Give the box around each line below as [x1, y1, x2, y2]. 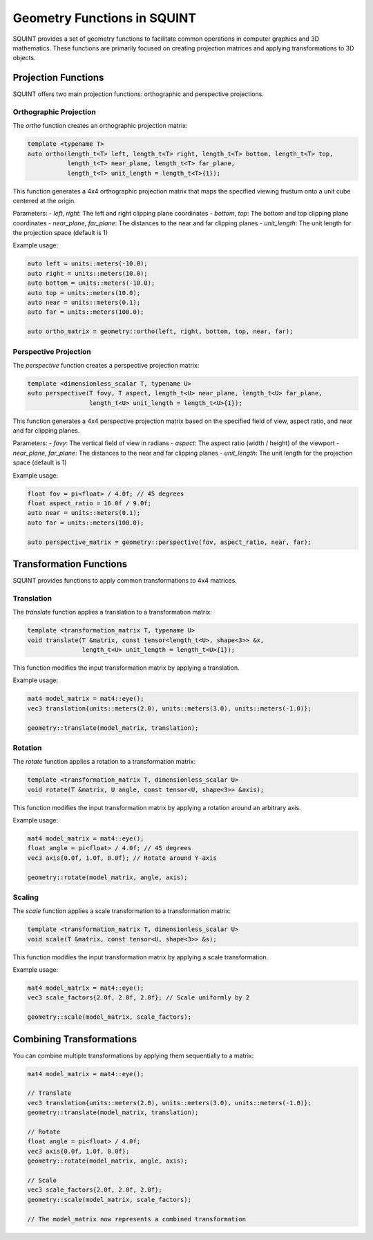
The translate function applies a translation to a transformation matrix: [12, 608, 212, 617]
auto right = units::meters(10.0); [27, 270, 148, 277]
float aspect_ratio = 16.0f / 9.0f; [27, 500, 152, 507]
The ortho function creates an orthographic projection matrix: [12, 122, 188, 130]
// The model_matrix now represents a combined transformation [27, 1215, 247, 1223]
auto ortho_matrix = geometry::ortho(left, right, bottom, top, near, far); [27, 328, 294, 335]
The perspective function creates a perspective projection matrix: [12, 361, 200, 369]
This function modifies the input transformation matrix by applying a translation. [12, 664, 240, 672]
